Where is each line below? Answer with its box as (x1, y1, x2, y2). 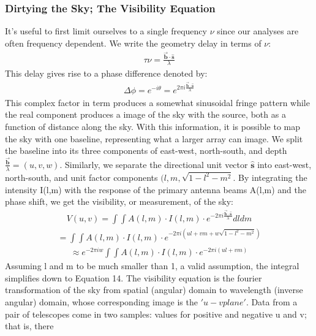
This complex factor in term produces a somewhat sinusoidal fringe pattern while (5, 96, 310, 109)
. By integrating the (233, 170, 307, 183)
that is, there (5, 319, 54, 332)
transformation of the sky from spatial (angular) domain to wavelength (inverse (5, 283, 303, 296)
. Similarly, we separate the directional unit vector (59, 158, 248, 170)
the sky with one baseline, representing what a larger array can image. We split (5, 132, 303, 145)
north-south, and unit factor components (5, 170, 158, 183)
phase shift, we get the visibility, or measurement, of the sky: (5, 195, 234, 208)
